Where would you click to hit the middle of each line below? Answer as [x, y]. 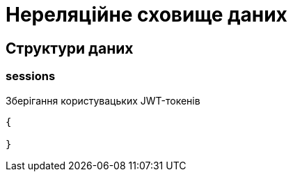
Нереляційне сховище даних [146, 15]
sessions [31, 76]
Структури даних [70, 48]
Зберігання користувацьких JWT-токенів [103, 100]
